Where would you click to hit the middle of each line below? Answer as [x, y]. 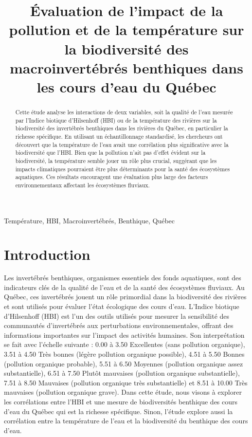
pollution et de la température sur [126, 29]
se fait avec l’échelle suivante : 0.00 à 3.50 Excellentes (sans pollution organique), [125, 344]
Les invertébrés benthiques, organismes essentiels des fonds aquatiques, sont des [123, 278]
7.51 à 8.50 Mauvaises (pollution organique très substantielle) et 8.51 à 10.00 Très [126, 382]
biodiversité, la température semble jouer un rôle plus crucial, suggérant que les [116, 160]
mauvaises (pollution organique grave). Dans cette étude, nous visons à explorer [123, 392]
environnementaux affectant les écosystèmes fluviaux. [82, 185]
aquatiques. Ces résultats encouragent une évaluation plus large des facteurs [112, 177]
